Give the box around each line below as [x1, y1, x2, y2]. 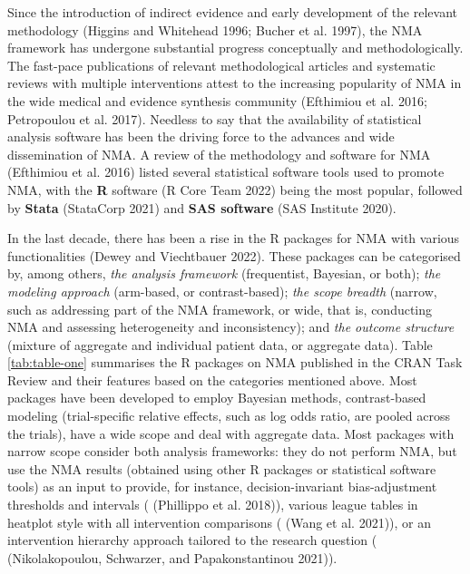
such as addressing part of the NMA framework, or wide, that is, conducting [7, 299, 433, 318]
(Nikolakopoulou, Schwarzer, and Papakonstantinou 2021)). [7, 548, 338, 567]
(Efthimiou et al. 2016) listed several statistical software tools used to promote [7, 162, 445, 181]
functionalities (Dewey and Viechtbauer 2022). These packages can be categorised [7, 246, 461, 265]
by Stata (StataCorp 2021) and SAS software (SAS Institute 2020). [7, 198, 397, 217]
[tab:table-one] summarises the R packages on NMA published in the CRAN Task [7, 353, 463, 372]
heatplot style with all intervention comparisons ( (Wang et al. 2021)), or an [7, 512, 432, 531]
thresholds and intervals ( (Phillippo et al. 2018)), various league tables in [7, 495, 418, 514]
